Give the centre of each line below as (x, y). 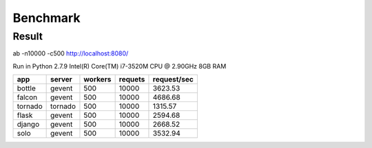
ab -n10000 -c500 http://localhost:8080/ (71, 53)
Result (28, 36)
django (28, 125)
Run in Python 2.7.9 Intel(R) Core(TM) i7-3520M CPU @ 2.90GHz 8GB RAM (120, 66)
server (61, 79)
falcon (27, 97)
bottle (26, 88)
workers (97, 79)
